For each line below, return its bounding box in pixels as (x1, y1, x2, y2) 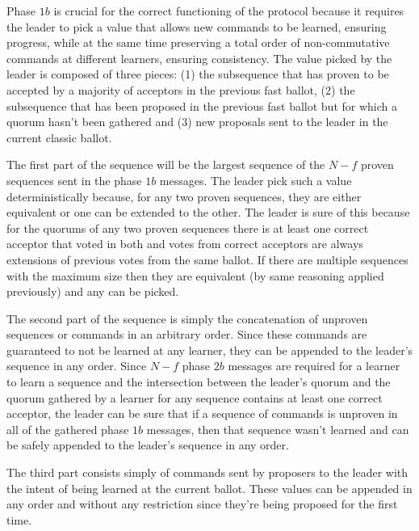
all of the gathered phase (6, 420, 129, 437)
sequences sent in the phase (6, 171, 142, 188)
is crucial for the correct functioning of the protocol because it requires (53, 2, 404, 19)
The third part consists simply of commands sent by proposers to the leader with (6, 464, 409, 481)
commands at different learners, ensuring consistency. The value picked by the (6, 49, 392, 66)
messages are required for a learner (228, 357, 400, 374)
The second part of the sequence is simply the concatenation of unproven (6, 310, 368, 327)
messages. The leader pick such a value (159, 171, 352, 188)
